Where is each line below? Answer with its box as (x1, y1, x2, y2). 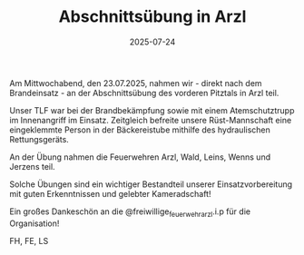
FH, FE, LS (9, 235, 49, 246)
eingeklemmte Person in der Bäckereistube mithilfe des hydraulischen (9, 124, 270, 135)
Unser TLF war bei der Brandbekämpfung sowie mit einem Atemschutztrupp (9, 104, 295, 115)
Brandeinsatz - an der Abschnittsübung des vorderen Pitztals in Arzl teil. (9, 87, 279, 98)
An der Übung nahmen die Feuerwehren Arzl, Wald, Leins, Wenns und (9, 152, 270, 162)
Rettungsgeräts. (9, 133, 70, 144)
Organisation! (9, 218, 60, 229)
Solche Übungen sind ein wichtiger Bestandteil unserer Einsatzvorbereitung (9, 179, 293, 190)
